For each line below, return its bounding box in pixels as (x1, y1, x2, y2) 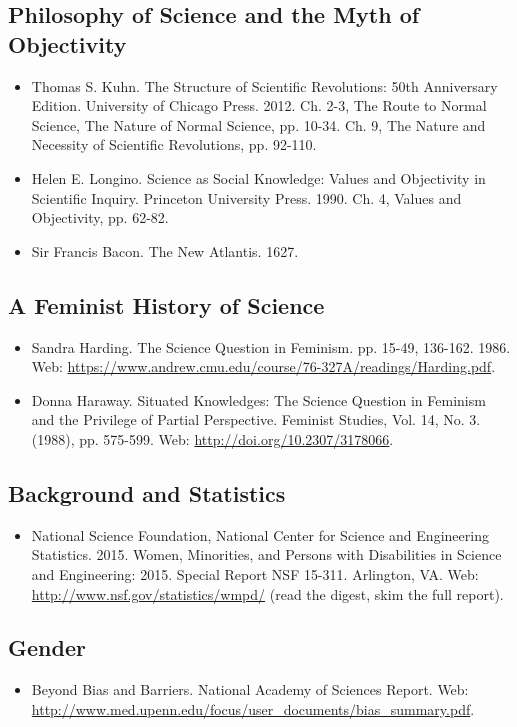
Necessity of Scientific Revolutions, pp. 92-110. (31, 134, 317, 155)
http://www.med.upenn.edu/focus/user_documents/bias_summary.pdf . (31, 698, 475, 719)
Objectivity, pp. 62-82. (31, 207, 169, 228)
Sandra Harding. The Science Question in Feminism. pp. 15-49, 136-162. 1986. (31, 336, 511, 357)
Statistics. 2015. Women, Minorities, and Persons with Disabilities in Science (31, 544, 502, 565)
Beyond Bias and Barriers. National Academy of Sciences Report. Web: (31, 679, 469, 700)
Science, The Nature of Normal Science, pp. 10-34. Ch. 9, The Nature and (31, 114, 486, 135)
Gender (8, 632, 86, 663)
